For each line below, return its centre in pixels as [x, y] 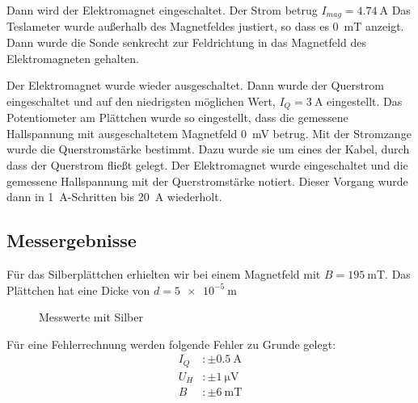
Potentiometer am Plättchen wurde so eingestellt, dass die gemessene [177, 118]
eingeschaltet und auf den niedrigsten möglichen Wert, [141, 101]
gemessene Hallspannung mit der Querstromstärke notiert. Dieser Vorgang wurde [207, 181]
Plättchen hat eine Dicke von [78, 290]
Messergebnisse [72, 240]
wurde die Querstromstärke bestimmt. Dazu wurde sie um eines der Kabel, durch [208, 149]
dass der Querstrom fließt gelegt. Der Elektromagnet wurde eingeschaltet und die [207, 165]
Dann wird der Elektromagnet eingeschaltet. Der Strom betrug [162, 10]
